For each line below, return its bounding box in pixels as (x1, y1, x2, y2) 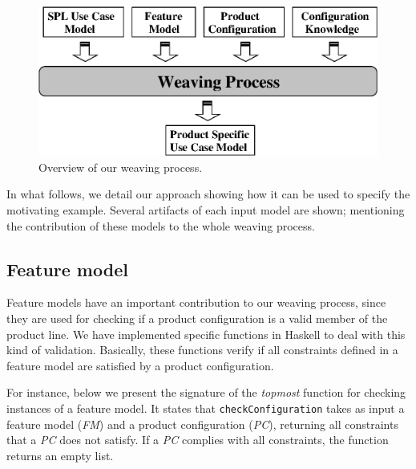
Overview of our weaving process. (38, 158, 203, 175)
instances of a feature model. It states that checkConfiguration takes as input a (6, 400, 405, 417)
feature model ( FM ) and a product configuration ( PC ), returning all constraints (6, 415, 398, 432)
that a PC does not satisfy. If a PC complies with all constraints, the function (6, 431, 389, 448)
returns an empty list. (6, 447, 114, 463)
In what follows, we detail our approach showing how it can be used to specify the (6, 186, 410, 202)
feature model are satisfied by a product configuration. (6, 357, 274, 373)
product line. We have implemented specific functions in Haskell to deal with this (6, 325, 406, 342)
